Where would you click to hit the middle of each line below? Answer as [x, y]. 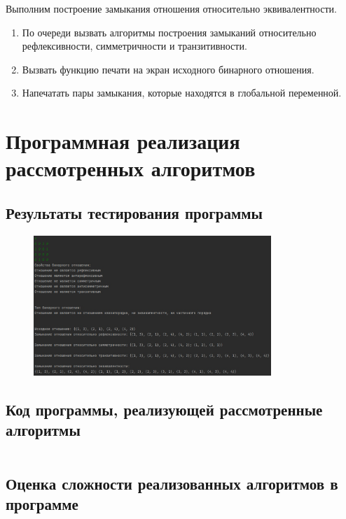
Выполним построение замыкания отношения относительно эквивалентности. [171, 8]
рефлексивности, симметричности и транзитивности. [134, 46]
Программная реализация [123, 141]
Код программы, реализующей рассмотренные [164, 409]
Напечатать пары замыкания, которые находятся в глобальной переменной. [182, 93]
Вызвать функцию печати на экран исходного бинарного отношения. [168, 69]
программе [42, 503]
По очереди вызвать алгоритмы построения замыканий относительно [169, 32]
